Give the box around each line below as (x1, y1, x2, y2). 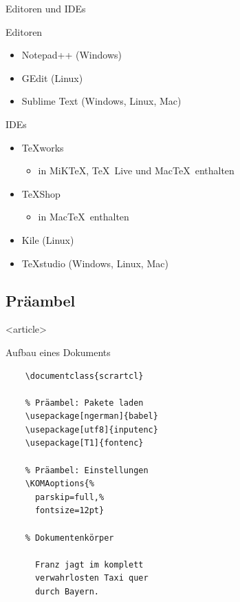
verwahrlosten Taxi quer (34, 573, 149, 583)
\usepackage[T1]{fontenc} (25, 438, 144, 448)
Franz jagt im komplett (34, 559, 144, 570)
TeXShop (21, 186, 61, 200)
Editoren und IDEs (6, 1, 86, 15)
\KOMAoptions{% (25, 479, 94, 489)
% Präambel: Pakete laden (25, 397, 144, 408)
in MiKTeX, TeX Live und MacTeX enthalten (38, 163, 234, 178)
